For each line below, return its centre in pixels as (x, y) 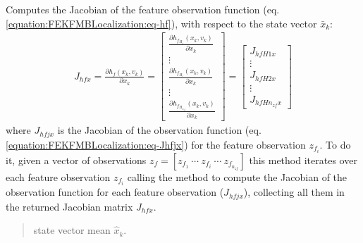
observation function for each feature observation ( (115, 192)
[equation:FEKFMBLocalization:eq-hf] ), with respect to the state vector (161, 23)
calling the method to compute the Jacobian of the (237, 177)
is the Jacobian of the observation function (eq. (159, 130)
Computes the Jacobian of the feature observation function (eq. (143, 9)
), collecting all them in (294, 192)
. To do (335, 144)
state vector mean (72, 230)
